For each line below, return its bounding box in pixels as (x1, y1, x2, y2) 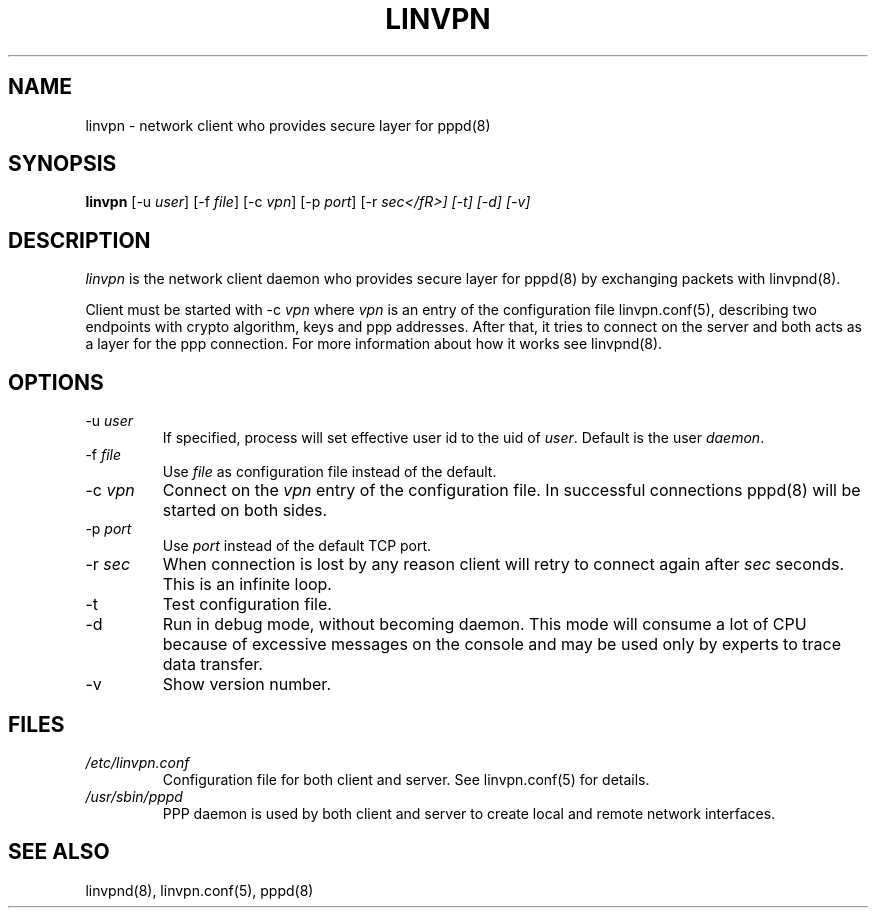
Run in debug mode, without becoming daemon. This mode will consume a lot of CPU (162, 614, 807, 635)
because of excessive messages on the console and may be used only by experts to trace (162, 634, 841, 655)
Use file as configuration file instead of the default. (162, 463, 497, 481)
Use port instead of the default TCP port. (162, 537, 432, 555)
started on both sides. (162, 500, 328, 521)
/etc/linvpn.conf (85, 753, 190, 771)
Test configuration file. (162, 594, 332, 615)
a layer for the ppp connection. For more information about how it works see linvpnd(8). (85, 335, 663, 353)
